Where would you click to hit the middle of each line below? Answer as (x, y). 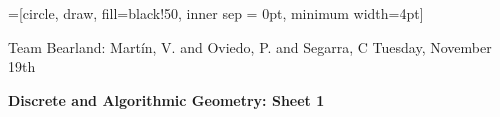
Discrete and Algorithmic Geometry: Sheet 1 (166, 99)
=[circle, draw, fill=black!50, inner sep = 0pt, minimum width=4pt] (216, 13)
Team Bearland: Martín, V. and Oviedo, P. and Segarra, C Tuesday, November (250, 46)
